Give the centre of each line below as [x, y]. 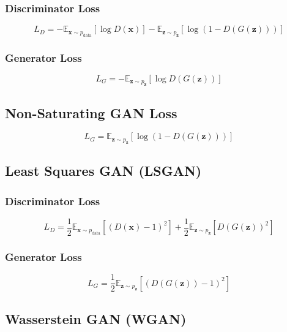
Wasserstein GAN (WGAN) [96, 318]
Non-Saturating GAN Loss [91, 112]
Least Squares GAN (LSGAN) [103, 171]
